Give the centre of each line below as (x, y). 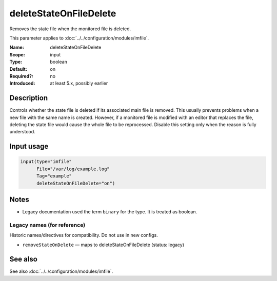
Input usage (29, 146)
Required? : (21, 76)
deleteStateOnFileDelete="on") (76, 183)
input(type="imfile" (46, 162)
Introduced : (22, 83)
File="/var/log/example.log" (73, 169)
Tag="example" (54, 176)
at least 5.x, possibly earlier (79, 83)
